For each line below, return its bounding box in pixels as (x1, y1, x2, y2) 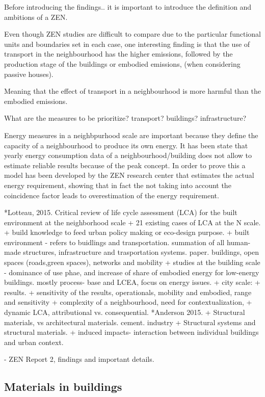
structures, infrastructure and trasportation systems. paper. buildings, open (23, 247, 259, 257)
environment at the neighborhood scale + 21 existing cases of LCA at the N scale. (4, 217, 261, 227)
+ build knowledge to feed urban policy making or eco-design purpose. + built (4, 227, 250, 237)
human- (226, 236, 251, 247)
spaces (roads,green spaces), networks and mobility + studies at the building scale (4, 257, 260, 268)
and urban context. (4, 336, 64, 347)
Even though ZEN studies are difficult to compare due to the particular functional (4, 29, 261, 39)
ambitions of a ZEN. (4, 11, 68, 22)
